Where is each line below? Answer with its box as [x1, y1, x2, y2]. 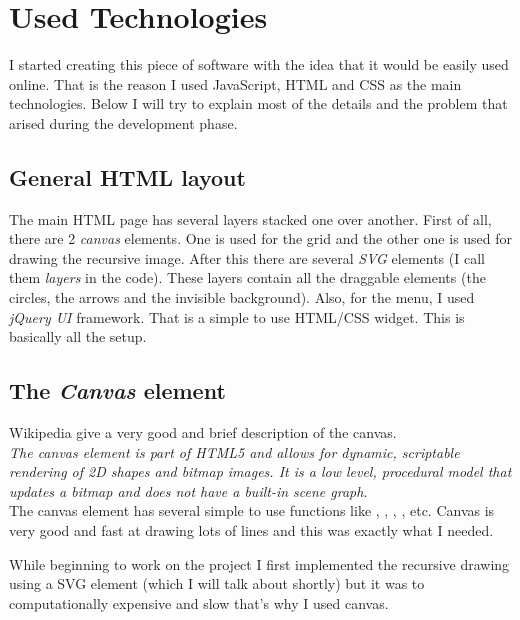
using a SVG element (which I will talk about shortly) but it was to [9, 573, 425, 594]
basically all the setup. [9, 326, 147, 347]
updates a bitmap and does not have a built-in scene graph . [9, 480, 368, 501]
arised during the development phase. [9, 112, 238, 133]
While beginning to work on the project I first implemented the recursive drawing [9, 553, 510, 574]
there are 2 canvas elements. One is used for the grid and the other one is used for [9, 228, 513, 249]
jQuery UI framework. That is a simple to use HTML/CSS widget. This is [9, 306, 465, 327]
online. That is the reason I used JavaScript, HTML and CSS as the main [9, 73, 462, 94]
